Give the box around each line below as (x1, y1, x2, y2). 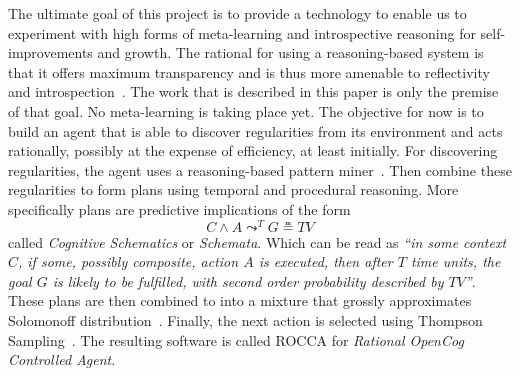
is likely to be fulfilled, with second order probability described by (52, 270, 444, 291)
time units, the (410, 251, 501, 272)
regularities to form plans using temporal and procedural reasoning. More (8, 179, 459, 200)
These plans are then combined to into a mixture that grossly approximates (8, 290, 472, 311)
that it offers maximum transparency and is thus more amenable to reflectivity (8, 61, 490, 82)
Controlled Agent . (8, 349, 116, 370)
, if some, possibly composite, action (18, 251, 239, 272)
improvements (8, 42, 93, 63)
